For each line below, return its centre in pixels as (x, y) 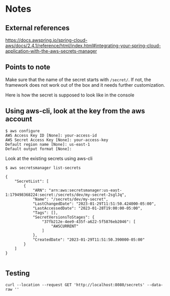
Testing (18, 273)
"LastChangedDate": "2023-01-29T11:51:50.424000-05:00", (94, 204)
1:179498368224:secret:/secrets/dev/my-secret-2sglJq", (66, 195)
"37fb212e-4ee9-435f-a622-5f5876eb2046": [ (89, 222)
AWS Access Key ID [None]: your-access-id (51, 135)
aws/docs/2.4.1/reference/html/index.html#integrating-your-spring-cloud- (83, 46)
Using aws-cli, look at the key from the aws (75, 111)
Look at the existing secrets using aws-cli (49, 158)
